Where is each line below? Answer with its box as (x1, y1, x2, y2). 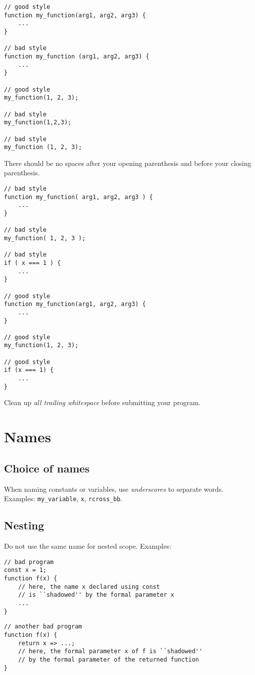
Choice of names (4, 460, 90, 475)
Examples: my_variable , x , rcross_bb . (4, 493, 122, 504)
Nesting (4, 518, 45, 533)
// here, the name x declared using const (18, 583, 160, 590)
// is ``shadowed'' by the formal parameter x (18, 591, 174, 599)
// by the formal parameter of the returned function (18, 656, 199, 663)
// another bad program (4, 623, 82, 630)
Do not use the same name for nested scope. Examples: (4, 541, 171, 551)
